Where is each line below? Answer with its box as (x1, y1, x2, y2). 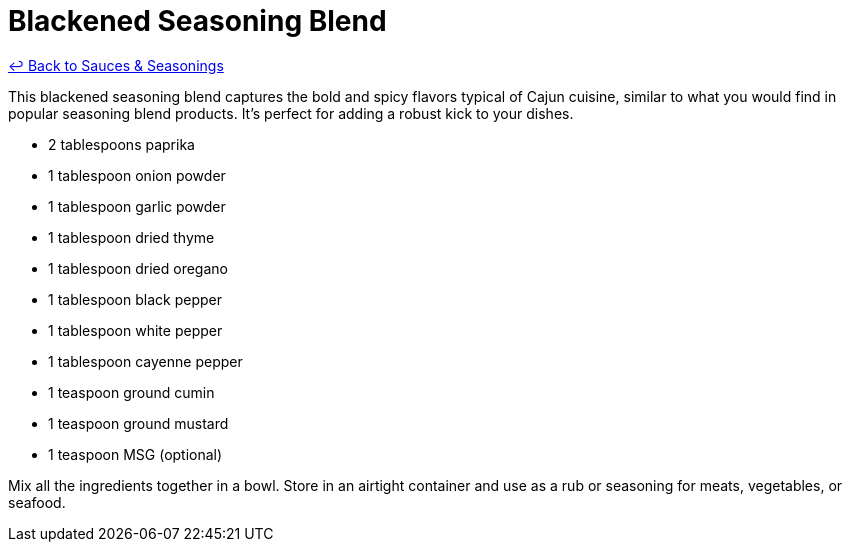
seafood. (8, 493, 66, 511)
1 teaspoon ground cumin (48, 383, 215, 401)
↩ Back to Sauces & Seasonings (8, 56, 224, 74)
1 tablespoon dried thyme (48, 228, 215, 246)
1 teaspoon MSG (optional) (48, 445, 223, 463)
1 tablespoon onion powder (48, 166, 226, 184)
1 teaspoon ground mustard (48, 414, 229, 432)
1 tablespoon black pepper (48, 290, 222, 308)
